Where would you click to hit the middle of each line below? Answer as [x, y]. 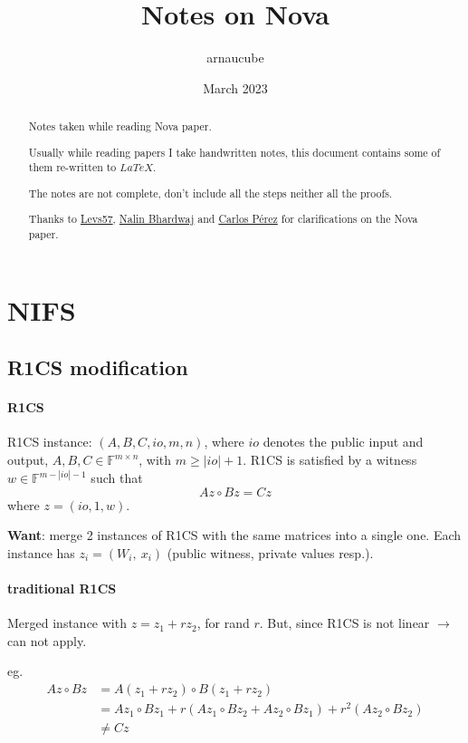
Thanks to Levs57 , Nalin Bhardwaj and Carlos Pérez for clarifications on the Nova [223, 219]
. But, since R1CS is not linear [344, 623]
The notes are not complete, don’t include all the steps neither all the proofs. [210, 193]
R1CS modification [98, 367]
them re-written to [72, 167]
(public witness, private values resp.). [270, 552]
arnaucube [235, 58]
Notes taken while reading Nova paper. [120, 126]
